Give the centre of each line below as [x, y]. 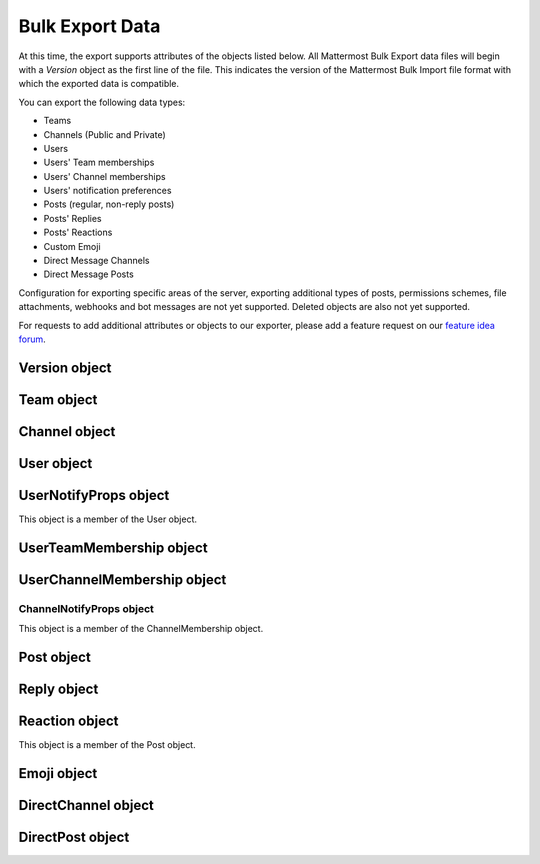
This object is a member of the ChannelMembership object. [141, 629]
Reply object [58, 688]
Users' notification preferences [107, 191]
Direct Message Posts [88, 274]
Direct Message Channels [96, 261]
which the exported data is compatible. [99, 84]
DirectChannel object [86, 805]
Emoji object [58, 773]
